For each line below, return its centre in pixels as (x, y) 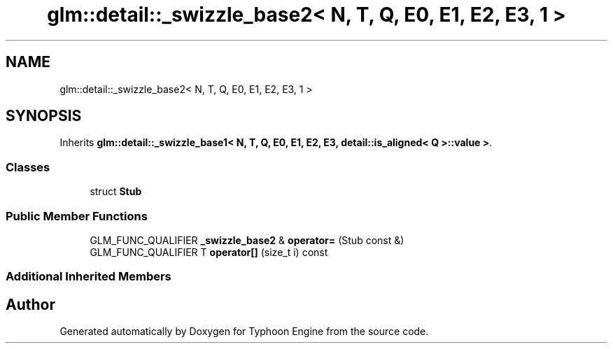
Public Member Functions (77, 216)
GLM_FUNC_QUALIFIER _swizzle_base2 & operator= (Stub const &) (247, 240)
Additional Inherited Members (89, 277)
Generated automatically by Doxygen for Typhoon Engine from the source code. (244, 332)
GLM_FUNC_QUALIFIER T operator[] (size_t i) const (209, 252)
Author (30, 304)
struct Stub (116, 192)
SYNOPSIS (44, 116)
